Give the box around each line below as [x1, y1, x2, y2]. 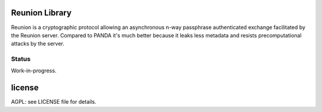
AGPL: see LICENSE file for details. [11, 98, 97, 105]
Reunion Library [11, 8, 72, 18]
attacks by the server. [11, 40, 65, 47]
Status [11, 55, 31, 63]
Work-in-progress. [11, 67, 57, 74]
